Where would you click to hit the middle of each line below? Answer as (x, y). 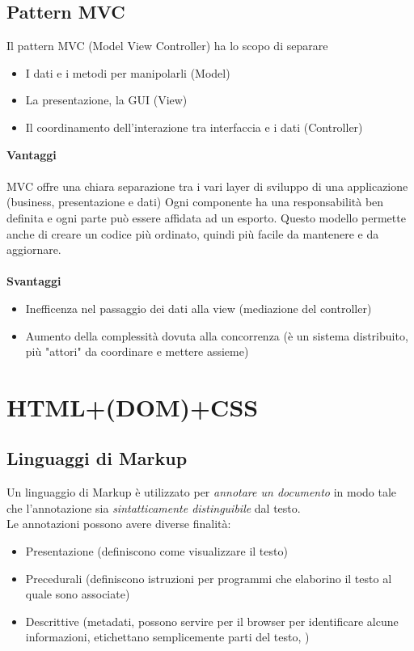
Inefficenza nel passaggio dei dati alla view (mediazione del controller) (199, 308)
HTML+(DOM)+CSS (133, 406)
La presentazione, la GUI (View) (106, 100)
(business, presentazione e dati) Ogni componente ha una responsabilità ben (195, 202)
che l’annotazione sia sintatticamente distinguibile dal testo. (154, 507)
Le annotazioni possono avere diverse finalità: (119, 524)
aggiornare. (34, 249)
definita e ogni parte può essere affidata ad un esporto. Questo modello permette (206, 217)
